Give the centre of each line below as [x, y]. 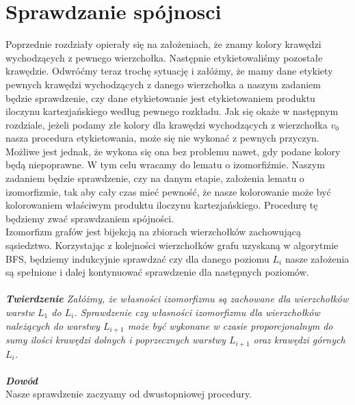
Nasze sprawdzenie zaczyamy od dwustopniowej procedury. [129, 394]
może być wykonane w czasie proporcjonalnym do [230, 325]
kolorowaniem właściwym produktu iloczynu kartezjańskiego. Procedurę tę [162, 205]
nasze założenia [317, 258]
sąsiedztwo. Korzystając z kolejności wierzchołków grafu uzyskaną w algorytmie [172, 245]
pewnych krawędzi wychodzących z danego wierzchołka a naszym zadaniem [163, 84]
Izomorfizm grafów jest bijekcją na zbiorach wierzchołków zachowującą [153, 232]
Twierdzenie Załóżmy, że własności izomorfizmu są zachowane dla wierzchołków [177, 299]
